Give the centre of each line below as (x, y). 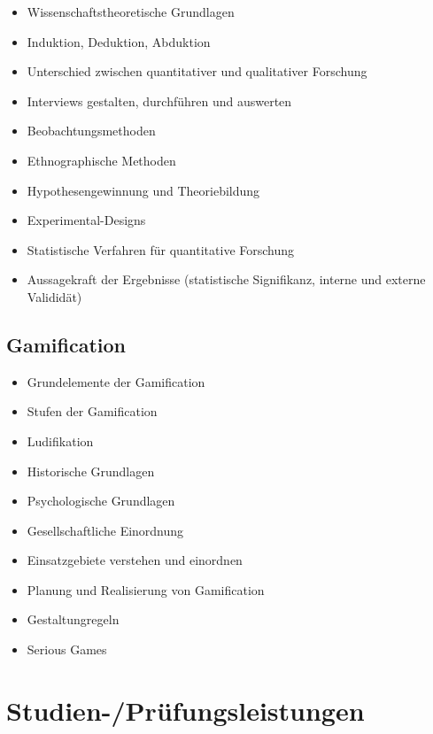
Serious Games (67, 649)
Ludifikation (60, 440)
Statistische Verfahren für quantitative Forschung (161, 249)
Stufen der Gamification (92, 411)
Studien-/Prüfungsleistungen (186, 710)
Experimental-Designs (86, 220)
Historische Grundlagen (91, 471)
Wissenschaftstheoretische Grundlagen (131, 12)
